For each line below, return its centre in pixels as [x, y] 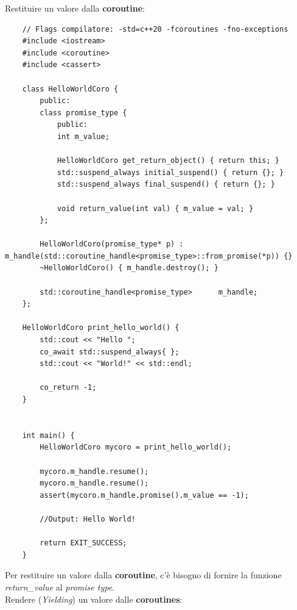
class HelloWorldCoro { [70, 89]
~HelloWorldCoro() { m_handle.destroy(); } [129, 268]
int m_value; [83, 136]
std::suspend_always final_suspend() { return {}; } [166, 185]
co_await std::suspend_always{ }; [110, 352]
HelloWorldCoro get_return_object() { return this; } [168, 161]
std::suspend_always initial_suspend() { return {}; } [170, 172]
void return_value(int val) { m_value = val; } [155, 208]
